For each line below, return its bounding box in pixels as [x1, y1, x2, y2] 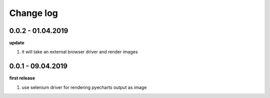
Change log [9, 7, 58, 18]
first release [9, 75, 35, 81]
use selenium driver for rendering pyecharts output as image [21, 84, 147, 90]
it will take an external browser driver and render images [21, 49, 138, 55]
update [9, 40, 24, 46]
